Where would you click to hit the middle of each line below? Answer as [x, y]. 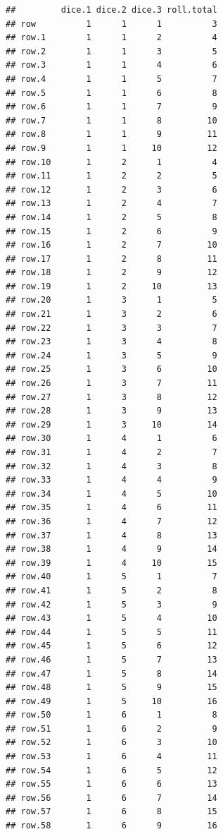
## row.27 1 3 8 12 [111, 397]
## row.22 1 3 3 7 [111, 328]
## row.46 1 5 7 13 [111, 659]
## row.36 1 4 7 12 [111, 521]
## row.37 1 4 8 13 [111, 535]
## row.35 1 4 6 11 [111, 508]
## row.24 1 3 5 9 [111, 355]
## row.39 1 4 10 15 [111, 563]
